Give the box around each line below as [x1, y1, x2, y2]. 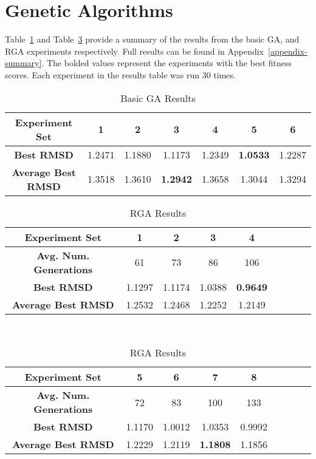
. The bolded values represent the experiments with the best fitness [41, 56, 292, 69]
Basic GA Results [120, 90, 196, 105]
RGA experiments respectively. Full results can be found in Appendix [5, 44, 264, 57]
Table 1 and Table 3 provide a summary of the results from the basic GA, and [5, 33, 300, 46]
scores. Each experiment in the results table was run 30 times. [5, 68, 236, 81]
